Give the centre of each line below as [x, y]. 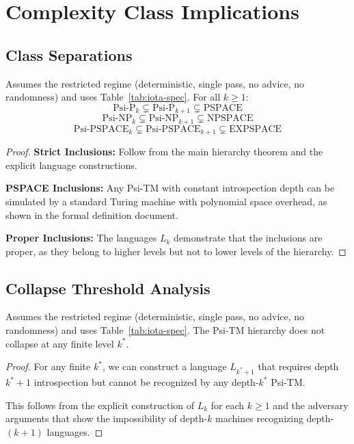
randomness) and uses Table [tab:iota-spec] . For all [113, 97]
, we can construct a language [164, 366]
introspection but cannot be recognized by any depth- [146, 382]
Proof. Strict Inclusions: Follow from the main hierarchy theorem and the [164, 152]
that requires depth [298, 366]
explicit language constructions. [71, 165]
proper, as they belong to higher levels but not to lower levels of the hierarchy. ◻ [176, 251]
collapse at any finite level [60, 343]
